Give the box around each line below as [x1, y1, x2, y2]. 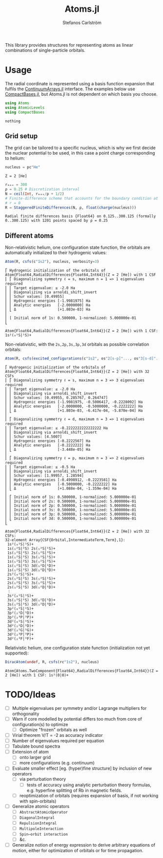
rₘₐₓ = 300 [5, 182, 27, 187]
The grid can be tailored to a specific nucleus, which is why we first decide [5, 145, 156, 151]
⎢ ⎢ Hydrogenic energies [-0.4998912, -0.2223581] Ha [5, 477, 117, 482]
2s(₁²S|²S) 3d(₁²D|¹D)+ [7, 585, 56, 590]
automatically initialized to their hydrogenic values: [5, 250, 107, 256]
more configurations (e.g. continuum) [19, 760, 95, 766]
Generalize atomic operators [12, 803, 70, 809]
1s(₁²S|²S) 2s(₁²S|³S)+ [7, 550, 56, 555]
